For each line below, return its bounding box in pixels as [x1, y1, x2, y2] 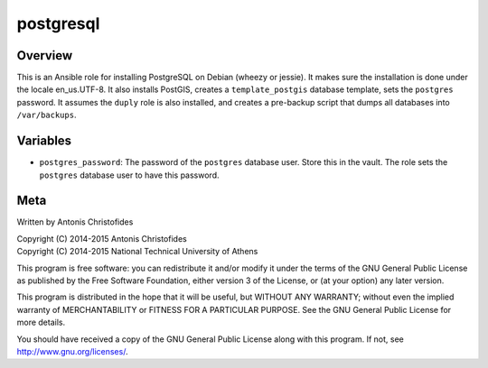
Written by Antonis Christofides [16, 216, 134, 227]
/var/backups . [16, 109, 77, 121]
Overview [16, 48, 73, 63]
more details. [16, 317, 66, 328]
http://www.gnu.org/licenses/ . [16, 345, 128, 356]
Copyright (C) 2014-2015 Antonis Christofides [16, 233, 187, 244]
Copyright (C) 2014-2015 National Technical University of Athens [16, 246, 258, 257]
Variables [16, 133, 72, 149]
